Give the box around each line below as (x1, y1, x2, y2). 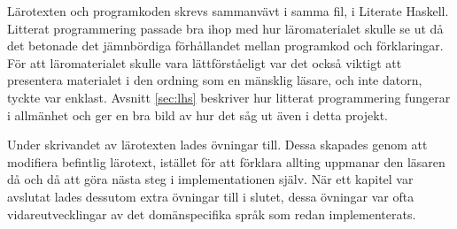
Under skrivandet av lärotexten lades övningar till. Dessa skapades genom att (7, 135, 428, 154)
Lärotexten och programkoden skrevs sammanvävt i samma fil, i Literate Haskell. (7, 2, 449, 19)
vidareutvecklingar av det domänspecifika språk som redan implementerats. (7, 204, 416, 223)
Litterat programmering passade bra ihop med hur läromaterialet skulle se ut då (7, 19, 444, 37)
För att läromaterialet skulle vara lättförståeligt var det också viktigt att (7, 53, 402, 72)
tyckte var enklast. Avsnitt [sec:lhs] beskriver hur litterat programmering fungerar (7, 88, 451, 106)
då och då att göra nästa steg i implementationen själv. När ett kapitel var (7, 170, 414, 188)
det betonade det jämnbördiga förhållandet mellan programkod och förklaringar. (7, 36, 444, 55)
